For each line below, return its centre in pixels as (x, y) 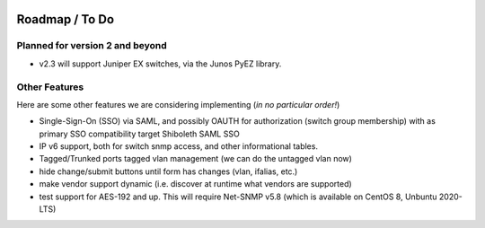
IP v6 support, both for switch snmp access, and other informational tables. (179, 146)
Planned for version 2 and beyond (92, 46)
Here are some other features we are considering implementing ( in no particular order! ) (178, 104)
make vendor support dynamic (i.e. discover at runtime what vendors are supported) (195, 184)
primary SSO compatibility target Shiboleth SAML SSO (139, 134)
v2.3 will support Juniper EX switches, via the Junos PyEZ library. (160, 64)
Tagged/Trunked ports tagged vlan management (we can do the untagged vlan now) (195, 159)
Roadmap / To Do (66, 19)
